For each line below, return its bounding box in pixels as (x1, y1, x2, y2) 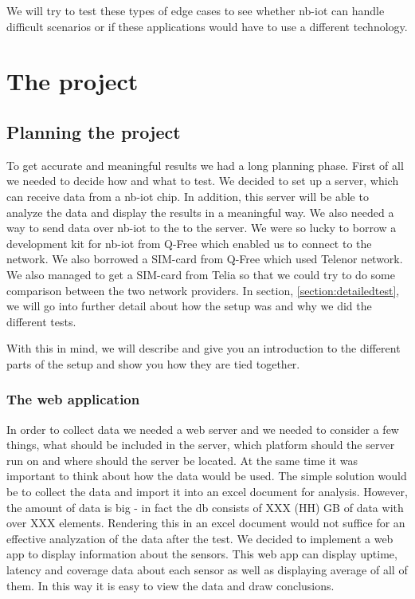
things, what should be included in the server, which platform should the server (6, 436, 395, 453)
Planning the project (6, 119, 181, 144)
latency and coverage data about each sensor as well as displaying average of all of (6, 562, 408, 578)
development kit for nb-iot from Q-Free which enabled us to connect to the (6, 234, 372, 251)
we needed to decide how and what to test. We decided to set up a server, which (6, 172, 399, 189)
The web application (6, 389, 140, 409)
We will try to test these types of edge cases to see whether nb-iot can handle (6, 2, 385, 18)
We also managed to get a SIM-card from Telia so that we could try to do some (6, 266, 395, 282)
